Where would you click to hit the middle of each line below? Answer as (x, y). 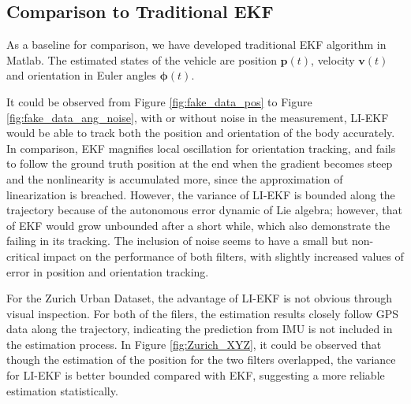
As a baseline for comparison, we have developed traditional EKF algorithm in (196, 44)
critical (23, 256)
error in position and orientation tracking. (108, 271)
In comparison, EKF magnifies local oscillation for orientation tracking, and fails (201, 148)
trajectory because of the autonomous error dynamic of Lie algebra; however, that (204, 210)
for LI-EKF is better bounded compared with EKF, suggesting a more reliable (196, 375)
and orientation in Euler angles (81, 75)
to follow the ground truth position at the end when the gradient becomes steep (200, 163)
